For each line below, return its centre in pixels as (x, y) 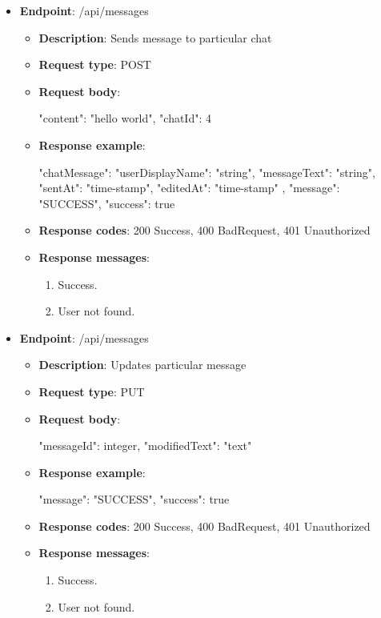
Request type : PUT (92, 391)
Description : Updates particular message (142, 365)
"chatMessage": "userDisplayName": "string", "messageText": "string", (207, 172)
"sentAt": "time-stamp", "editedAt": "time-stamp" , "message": (189, 188)
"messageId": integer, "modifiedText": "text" (145, 445)
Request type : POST (95, 64)
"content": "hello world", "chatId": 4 (125, 118)
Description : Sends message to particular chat (155, 37)
